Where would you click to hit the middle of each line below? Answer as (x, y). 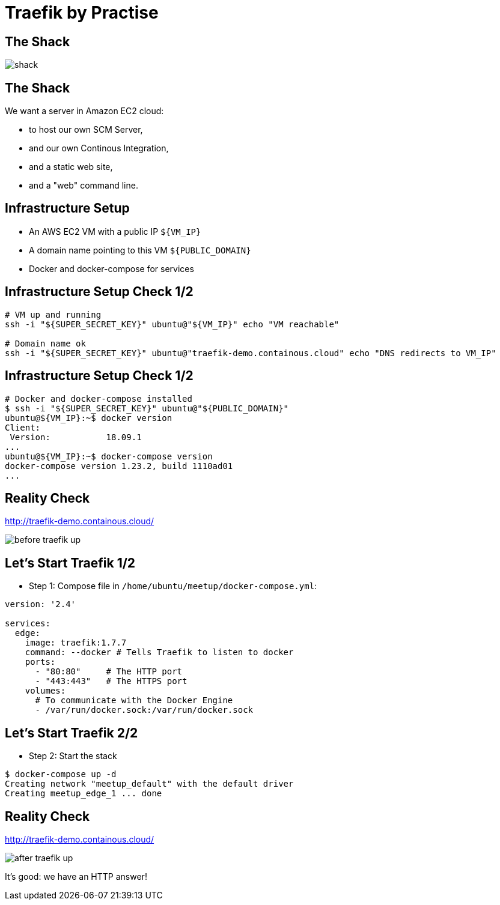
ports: (40, 662)
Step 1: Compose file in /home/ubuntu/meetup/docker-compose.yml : (173, 586)
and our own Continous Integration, (99, 148)
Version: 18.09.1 (76, 437)
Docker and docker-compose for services (111, 268)
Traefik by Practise (82, 13)
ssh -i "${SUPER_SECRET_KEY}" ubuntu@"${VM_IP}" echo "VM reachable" (172, 324)
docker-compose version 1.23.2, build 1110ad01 (119, 466)
